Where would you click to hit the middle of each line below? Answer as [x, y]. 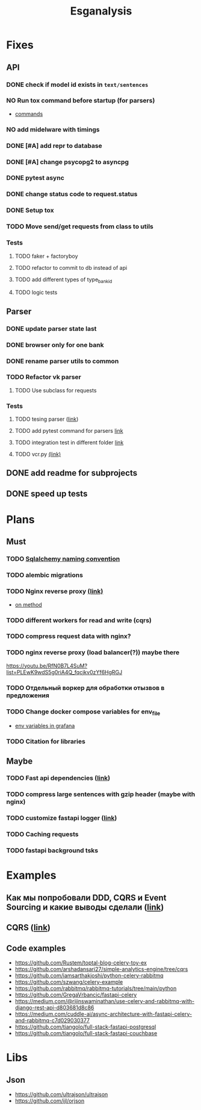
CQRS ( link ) [29, 928]
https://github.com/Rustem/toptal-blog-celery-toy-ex [81, 962]
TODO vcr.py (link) [38, 455]
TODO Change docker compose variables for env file [83, 712]
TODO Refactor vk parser [44, 377]
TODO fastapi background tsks [52, 850]
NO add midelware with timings [53, 129]
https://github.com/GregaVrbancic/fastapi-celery [76, 995]
